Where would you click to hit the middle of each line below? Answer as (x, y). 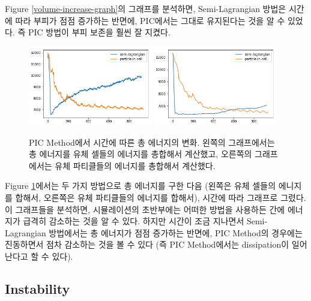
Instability (38, 288)
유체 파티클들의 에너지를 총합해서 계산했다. (135, 165)
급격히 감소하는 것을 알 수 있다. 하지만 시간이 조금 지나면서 (134, 221)
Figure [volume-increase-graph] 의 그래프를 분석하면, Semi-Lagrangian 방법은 (146, 8)
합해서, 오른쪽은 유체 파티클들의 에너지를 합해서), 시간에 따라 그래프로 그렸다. (161, 197)
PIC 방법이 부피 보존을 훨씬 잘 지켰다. (99, 32)
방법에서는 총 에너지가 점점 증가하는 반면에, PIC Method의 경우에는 (176, 232)
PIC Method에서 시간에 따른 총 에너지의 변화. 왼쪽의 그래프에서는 (152, 142)
